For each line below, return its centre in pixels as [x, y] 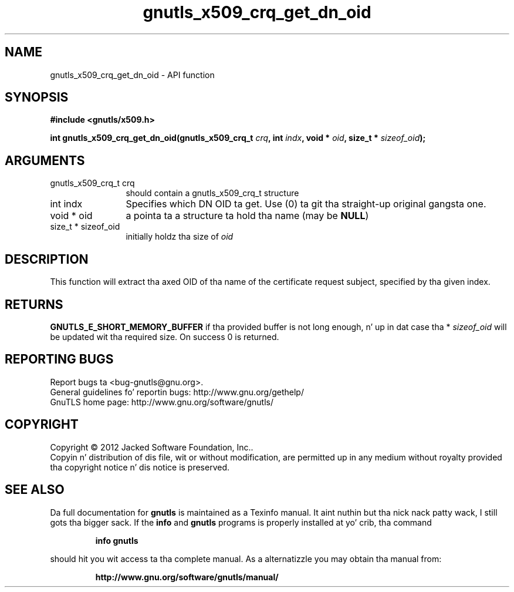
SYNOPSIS [37, 97]
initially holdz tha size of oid [180, 237]
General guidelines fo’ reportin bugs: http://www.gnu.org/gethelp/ [177, 392]
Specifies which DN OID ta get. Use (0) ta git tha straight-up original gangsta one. [306, 204]
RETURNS [34, 304]
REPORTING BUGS [59, 359]
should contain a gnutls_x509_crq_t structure [212, 193]
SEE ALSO [35, 490]
